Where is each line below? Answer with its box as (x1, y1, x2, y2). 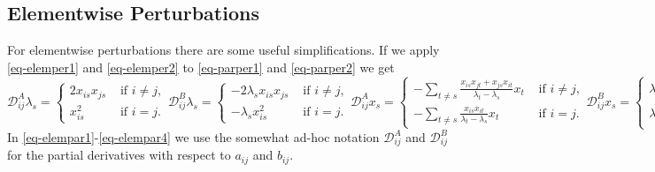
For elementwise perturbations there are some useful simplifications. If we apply (7, 41, 440, 59)
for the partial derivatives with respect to (7, 146, 231, 164)
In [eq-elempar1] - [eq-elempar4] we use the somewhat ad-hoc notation (7, 128, 380, 146)
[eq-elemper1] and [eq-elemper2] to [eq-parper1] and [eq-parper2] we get (7, 57, 395, 76)
